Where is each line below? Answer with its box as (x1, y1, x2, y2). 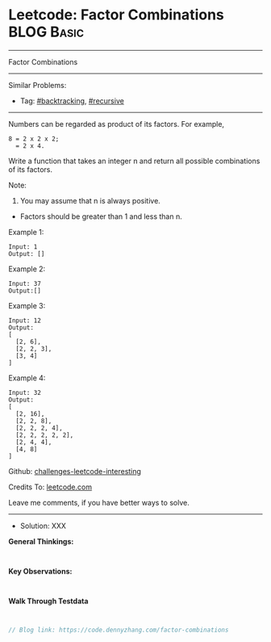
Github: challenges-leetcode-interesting (8, 466, 141, 476)
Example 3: (8, 300, 46, 310)
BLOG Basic (8, 23, 85, 41)
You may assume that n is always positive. (19, 195, 161, 205)
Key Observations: (8, 566, 73, 576)
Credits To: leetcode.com (8, 482, 93, 492)
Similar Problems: (8, 80, 67, 90)
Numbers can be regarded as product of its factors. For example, (8, 119, 224, 128)
